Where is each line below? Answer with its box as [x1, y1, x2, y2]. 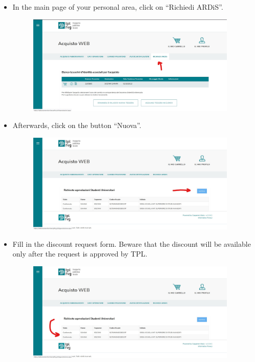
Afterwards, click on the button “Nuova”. [12, 120, 141, 131]
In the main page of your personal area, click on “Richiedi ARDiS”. [12, 2, 223, 12]
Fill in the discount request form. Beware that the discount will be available [12, 238, 251, 249]
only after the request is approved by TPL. [12, 248, 147, 259]
